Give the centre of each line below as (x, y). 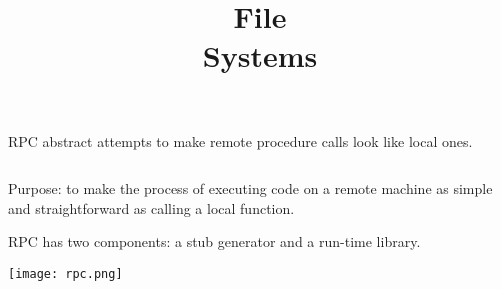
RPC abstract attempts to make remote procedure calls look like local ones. (240, 140)
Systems (260, 55)
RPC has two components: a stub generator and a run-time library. (214, 241)
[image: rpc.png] (65, 273)
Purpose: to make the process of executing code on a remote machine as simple (250, 188)
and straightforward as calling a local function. (151, 207)
